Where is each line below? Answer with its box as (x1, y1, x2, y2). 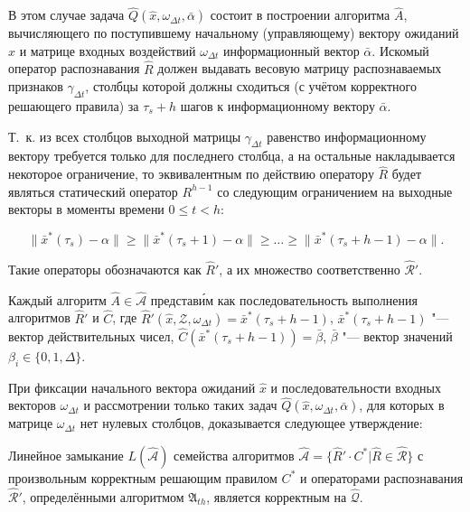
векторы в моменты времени (8, 200, 164, 219)
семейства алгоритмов (174, 445, 295, 464)
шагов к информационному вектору (180, 97, 375, 116)
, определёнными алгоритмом (22, 487, 184, 506)
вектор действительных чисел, (8, 326, 174, 345)
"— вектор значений (342, 326, 453, 345)
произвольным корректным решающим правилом (8, 468, 277, 487)
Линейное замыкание (8, 445, 124, 464)
